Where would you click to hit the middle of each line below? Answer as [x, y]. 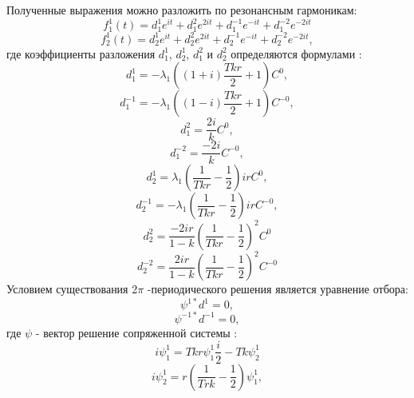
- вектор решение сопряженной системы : [136, 332]
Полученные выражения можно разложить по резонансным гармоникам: [182, 10]
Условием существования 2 [72, 289]
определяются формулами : [296, 53]
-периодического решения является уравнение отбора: [278, 289]
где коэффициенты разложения [81, 53]
